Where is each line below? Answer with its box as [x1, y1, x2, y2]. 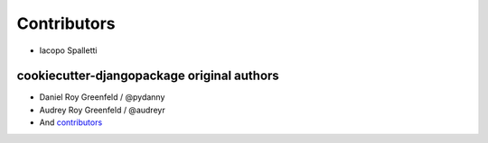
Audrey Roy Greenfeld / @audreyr [39, 104, 166, 115]
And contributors [39, 117, 103, 128]
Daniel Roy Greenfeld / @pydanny [39, 92, 165, 103]
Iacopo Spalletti [39, 45, 98, 56]
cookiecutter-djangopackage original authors [16, 68, 279, 84]
